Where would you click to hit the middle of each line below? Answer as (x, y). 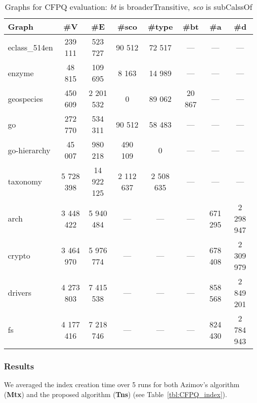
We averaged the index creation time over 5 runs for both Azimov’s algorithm (122, 384)
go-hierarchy (29, 150)
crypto (19, 255)
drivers (20, 292)
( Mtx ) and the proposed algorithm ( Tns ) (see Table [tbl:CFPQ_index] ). (116, 394)
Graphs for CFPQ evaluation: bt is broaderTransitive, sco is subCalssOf (128, 7)
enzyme (21, 73)
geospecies (25, 98)
